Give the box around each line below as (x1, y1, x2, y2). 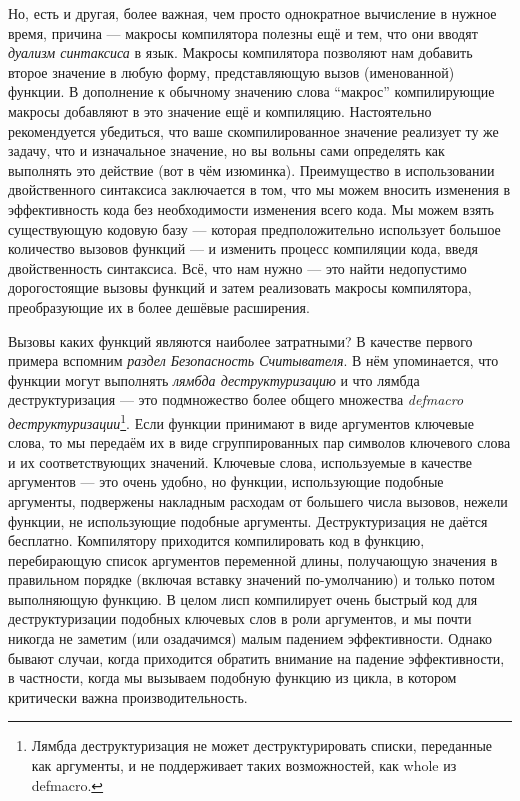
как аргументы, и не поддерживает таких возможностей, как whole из (31, 755, 457, 776)
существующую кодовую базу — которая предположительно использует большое (8, 218, 501, 239)
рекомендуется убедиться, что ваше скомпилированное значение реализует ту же (8, 120, 499, 141)
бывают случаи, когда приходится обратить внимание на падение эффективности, (8, 647, 505, 668)
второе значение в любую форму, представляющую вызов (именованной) (8, 61, 455, 82)
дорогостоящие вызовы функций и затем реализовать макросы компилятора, (8, 277, 472, 298)
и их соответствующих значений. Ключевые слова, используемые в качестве (8, 451, 473, 472)
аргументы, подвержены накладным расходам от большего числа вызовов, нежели (8, 490, 508, 511)
